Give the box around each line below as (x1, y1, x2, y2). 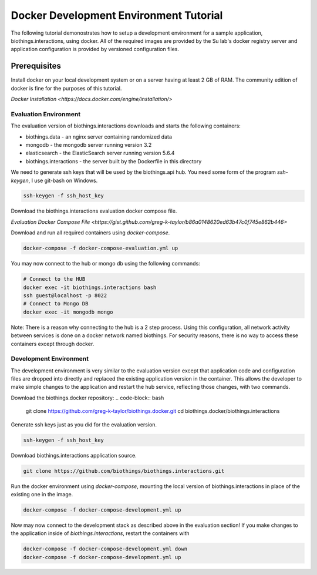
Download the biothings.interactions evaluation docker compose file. (11, 207, 177, 214)
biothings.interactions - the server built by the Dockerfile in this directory (25, 157, 202, 164)
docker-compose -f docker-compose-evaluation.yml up (23, 245, 178, 252)
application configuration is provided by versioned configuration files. (11, 46, 179, 53)
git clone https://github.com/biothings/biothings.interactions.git (23, 468, 225, 474)
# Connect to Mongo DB (23, 300, 89, 307)
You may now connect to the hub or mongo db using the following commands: (11, 260, 201, 267)
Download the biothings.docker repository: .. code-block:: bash (11, 394, 164, 401)
